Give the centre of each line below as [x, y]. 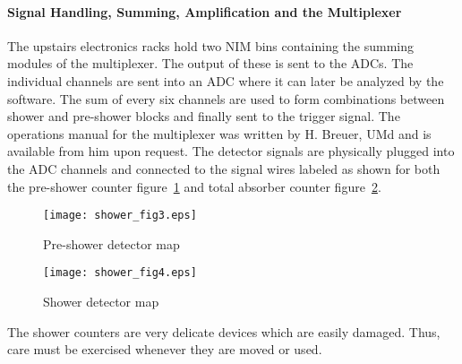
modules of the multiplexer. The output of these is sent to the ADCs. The [210, 63]
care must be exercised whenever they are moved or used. [165, 349]
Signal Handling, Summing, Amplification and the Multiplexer [205, 11]
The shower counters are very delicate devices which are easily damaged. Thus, [224, 331]
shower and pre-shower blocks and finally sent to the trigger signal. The [204, 116]
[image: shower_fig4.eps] [120, 273]
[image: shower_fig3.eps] [120, 216]
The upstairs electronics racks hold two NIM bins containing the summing [211, 45]
